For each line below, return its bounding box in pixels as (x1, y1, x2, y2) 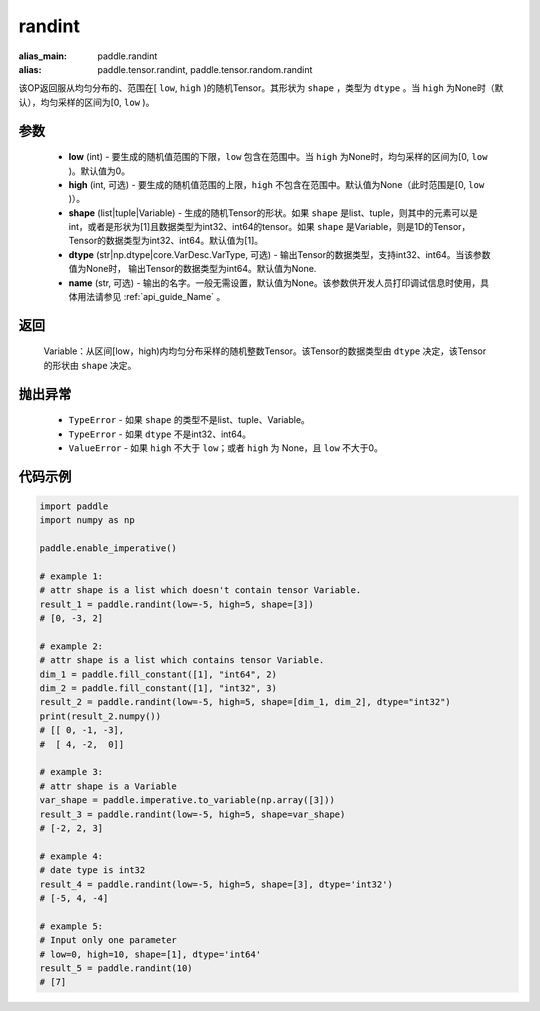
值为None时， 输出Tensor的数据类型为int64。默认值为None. (68, 263, 317, 275)
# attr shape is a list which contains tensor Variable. (39, 655, 325, 666)
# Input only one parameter (39, 935, 177, 946)
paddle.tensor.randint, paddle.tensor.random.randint (97, 63, 313, 75)
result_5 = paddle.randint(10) (39, 962, 194, 974)
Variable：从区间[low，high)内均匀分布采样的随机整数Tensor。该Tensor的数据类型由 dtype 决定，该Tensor (43, 345, 487, 357)
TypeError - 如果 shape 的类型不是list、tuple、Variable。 (68, 414, 310, 426)
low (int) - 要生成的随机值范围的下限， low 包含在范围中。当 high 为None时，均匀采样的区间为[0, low (68, 151, 488, 163)
